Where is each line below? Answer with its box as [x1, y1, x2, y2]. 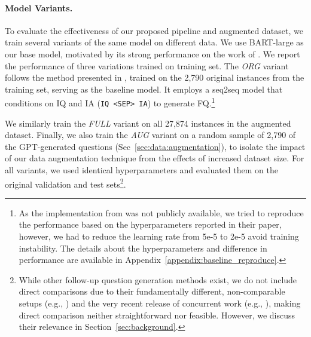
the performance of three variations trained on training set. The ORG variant [5, 59, 289, 72]
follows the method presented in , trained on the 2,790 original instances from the [5, 71, 304, 84]
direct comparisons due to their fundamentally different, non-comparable [19, 285, 285, 298]
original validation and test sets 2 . [5, 176, 126, 190]
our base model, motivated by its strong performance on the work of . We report [5, 47, 300, 60]
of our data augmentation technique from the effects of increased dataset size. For [5, 152, 304, 164]
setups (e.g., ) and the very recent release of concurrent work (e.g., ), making [19, 297, 301, 310]
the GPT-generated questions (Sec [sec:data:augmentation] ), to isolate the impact [5, 140, 306, 152]
